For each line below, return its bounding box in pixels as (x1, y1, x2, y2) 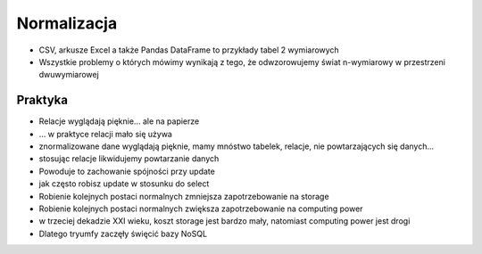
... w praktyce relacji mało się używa (38, 128, 173, 139)
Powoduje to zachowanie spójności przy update (38, 166, 216, 176)
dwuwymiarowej (38, 70, 100, 80)
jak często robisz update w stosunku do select (38, 178, 210, 189)
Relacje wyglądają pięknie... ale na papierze (38, 116, 200, 127)
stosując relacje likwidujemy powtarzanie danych (38, 153, 220, 164)
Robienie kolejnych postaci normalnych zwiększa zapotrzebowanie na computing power (38, 203, 363, 214)
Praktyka (16, 93, 69, 108)
